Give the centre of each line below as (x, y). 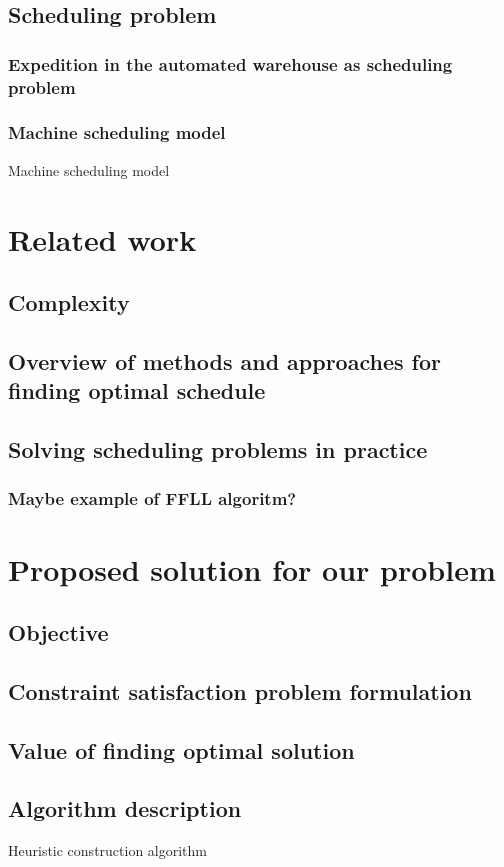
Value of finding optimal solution (181, 749)
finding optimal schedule (137, 390)
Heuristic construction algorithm (108, 850)
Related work (102, 238)
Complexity (69, 302)
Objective (58, 632)
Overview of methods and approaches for (224, 360)
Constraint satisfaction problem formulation (240, 690)
